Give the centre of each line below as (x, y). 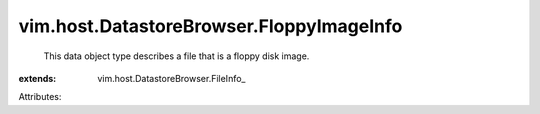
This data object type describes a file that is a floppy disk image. (176, 56)
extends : (37, 78)
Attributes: (40, 97)
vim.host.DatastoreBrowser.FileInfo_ (171, 78)
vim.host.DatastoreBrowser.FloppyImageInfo (210, 26)
